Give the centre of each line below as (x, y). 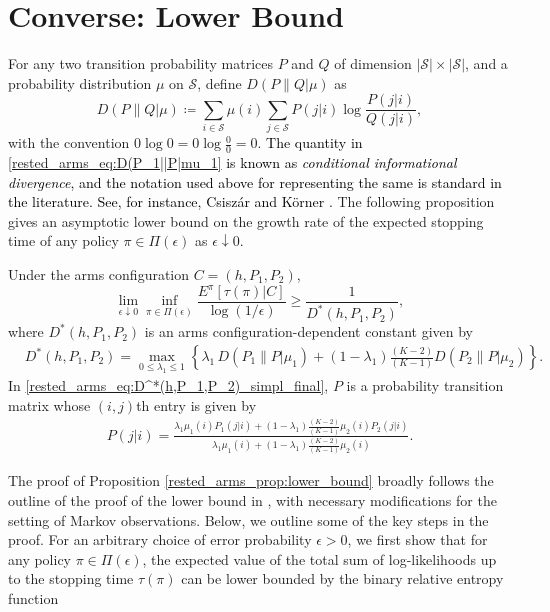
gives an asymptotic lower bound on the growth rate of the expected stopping (246, 220)
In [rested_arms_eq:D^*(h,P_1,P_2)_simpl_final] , (168, 385)
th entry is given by (196, 404)
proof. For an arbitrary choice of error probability (160, 539)
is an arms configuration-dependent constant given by (308, 331)
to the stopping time (71, 578)
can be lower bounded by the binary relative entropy (342, 578)
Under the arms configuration (99, 273)
